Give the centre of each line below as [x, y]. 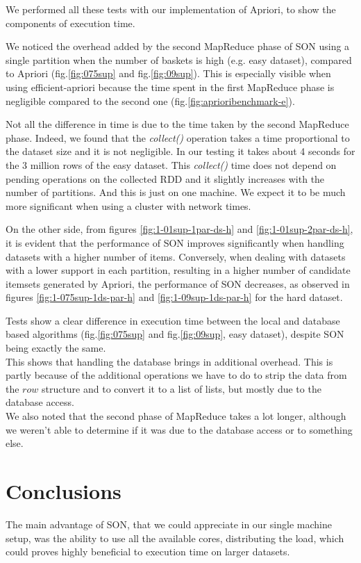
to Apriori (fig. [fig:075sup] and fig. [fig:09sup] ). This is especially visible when [168, 73]
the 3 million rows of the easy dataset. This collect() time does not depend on [171, 164]
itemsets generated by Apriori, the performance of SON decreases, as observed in [178, 283]
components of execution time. [70, 23]
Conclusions [64, 491]
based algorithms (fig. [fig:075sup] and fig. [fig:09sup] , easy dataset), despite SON [175, 334]
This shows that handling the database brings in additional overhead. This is [169, 361]
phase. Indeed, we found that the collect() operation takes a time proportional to [178, 137]
